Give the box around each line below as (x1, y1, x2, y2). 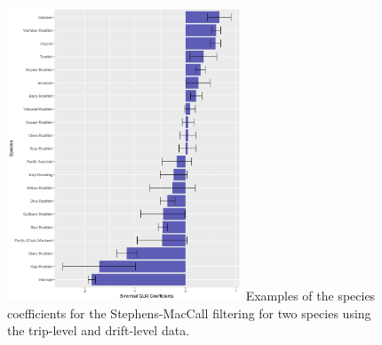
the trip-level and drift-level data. (7, 321, 190, 340)
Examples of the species (245, 286, 376, 305)
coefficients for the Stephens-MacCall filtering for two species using (7, 303, 371, 322)
